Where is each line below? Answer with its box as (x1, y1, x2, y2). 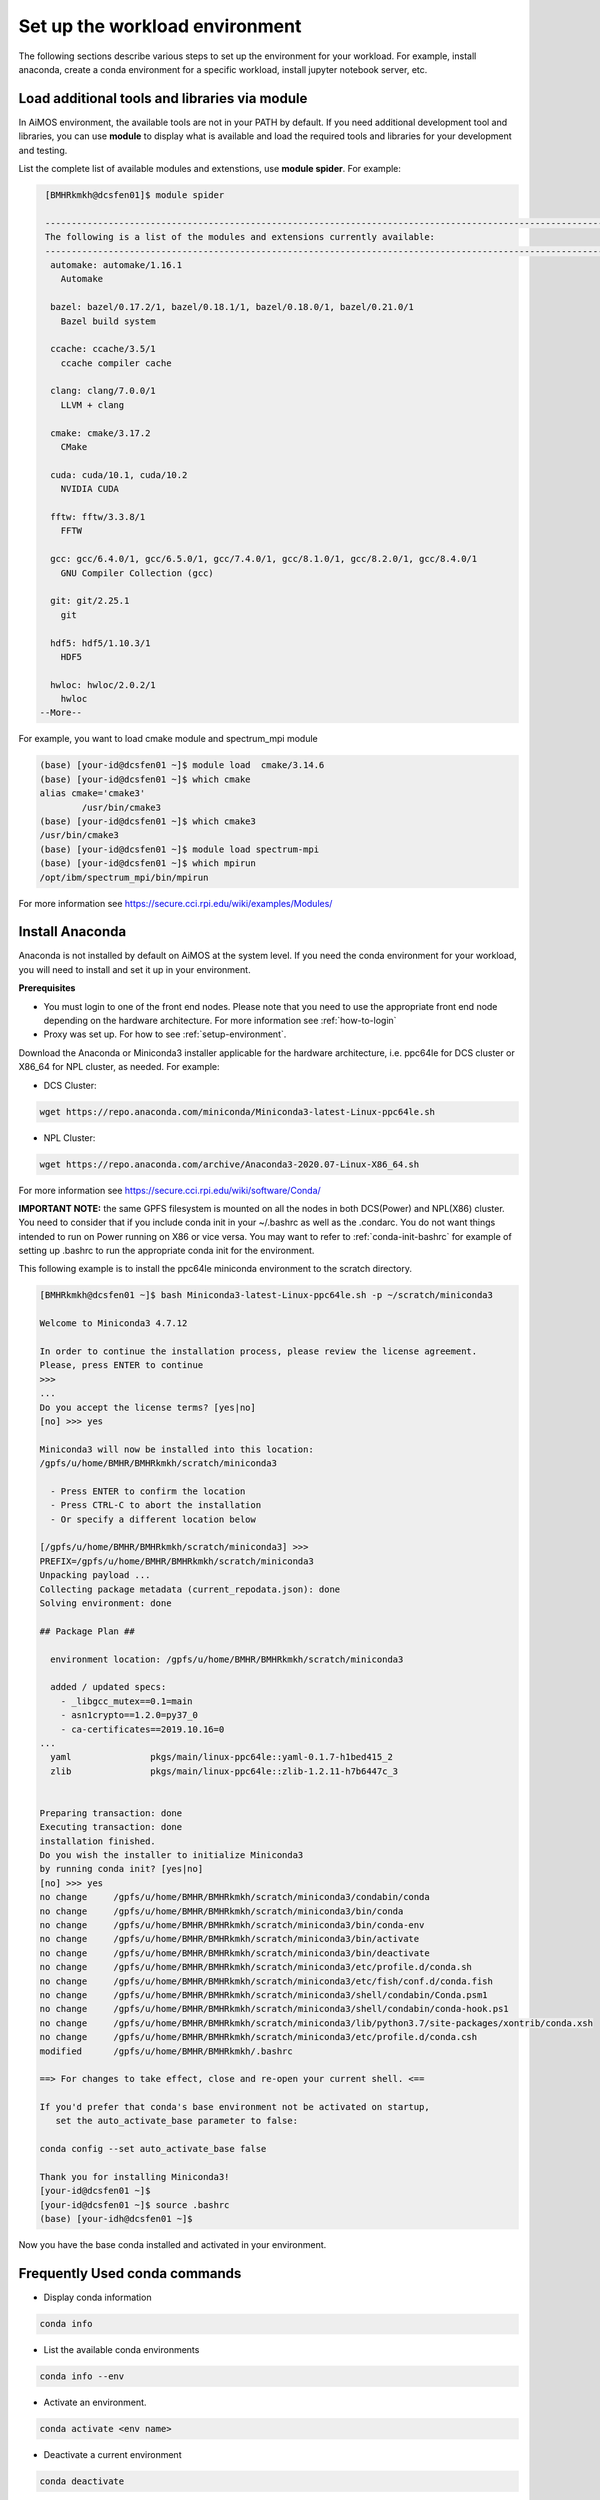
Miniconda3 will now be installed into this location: (39, 1443, 314, 1455)
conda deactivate (39, 2476, 125, 2487)
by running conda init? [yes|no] (39, 1863, 204, 1875)
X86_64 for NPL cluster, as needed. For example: (18, 1061, 220, 1073)
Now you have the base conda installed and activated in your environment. (18, 2239, 327, 2251)
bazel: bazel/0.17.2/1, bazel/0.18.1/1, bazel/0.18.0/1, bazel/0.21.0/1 (50, 301, 415, 313)
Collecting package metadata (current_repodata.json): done (39, 1583, 341, 1595)
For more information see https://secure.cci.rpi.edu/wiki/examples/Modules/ (18, 897, 333, 909)
